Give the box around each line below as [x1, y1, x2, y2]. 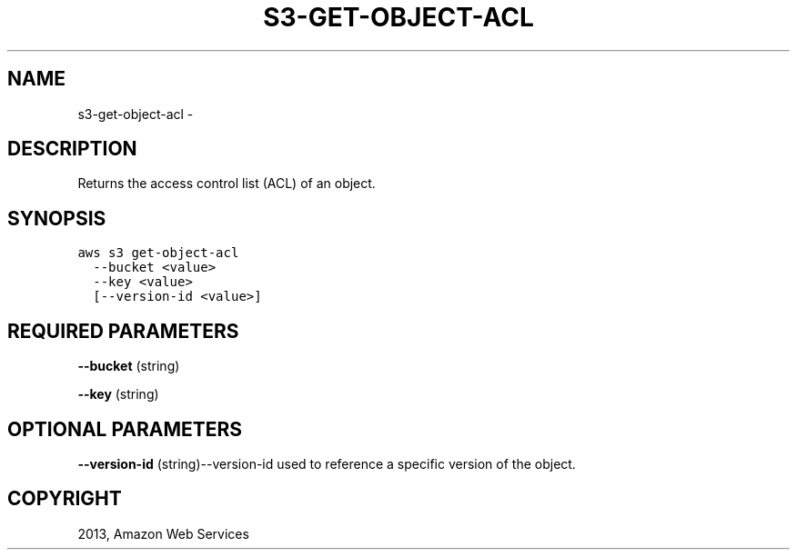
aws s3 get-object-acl [77, 245, 239, 261]
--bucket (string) [77, 358, 180, 374]
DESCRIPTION [7, 137, 137, 161]
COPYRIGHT [7, 487, 122, 511]
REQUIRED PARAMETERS [7, 319, 239, 343]
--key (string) [77, 386, 159, 403]
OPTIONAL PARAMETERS [7, 417, 243, 441]
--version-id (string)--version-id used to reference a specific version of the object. [77, 455, 576, 472]
